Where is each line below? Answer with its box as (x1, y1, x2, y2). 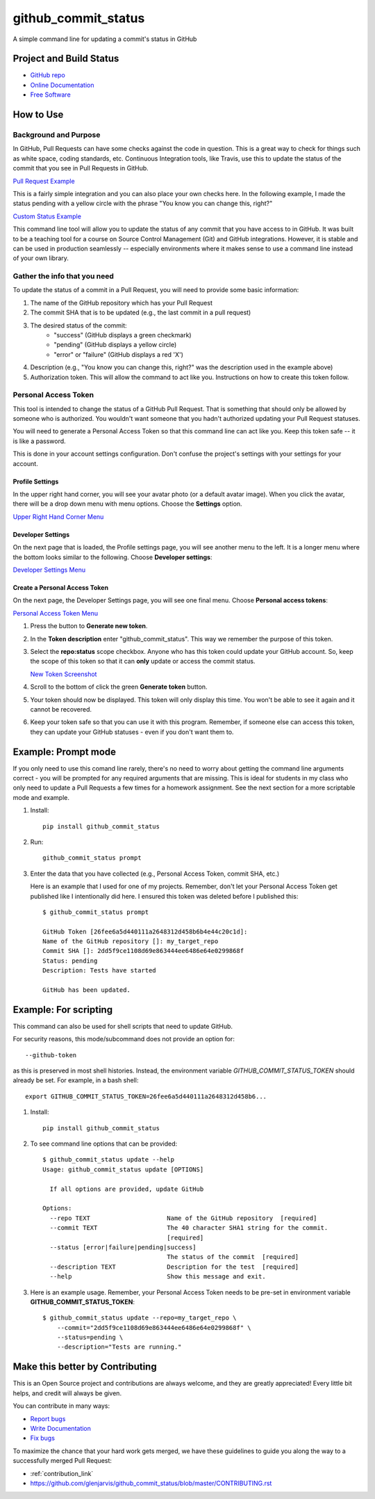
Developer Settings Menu (12, 566, 86, 574)
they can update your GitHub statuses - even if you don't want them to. (30, 728, 234, 736)
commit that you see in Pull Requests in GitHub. (12, 164, 149, 173)
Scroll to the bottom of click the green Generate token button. (30, 682, 208, 691)
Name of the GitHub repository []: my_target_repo (42, 938, 219, 945)
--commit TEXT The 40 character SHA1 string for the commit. (49, 1224, 328, 1232)
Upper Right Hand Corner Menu (12, 512, 104, 521)
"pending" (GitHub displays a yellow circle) (53, 341, 177, 349)
